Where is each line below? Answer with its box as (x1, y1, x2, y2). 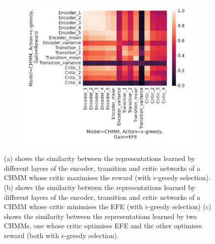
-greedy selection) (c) (148, 201, 212, 212)
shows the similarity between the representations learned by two (4, 211, 197, 221)
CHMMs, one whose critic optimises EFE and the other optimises (4, 220, 202, 231)
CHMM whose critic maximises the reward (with (4, 172, 151, 183)
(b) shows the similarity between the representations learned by (4, 182, 196, 192)
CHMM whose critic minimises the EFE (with (4, 201, 143, 212)
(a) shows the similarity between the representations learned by (4, 153, 195, 163)
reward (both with (4, 230, 60, 240)
